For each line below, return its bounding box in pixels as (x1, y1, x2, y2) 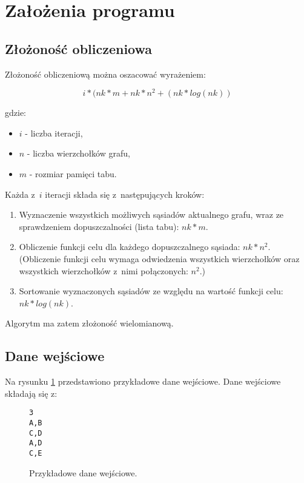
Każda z (5, 187, 35, 200)
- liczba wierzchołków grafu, (27, 147, 130, 160)
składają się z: (5, 387, 58, 399)
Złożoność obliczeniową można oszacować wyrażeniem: (5, 67, 206, 80)
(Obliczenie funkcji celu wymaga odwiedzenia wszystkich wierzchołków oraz (19, 252, 300, 265)
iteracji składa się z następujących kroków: (45, 187, 205, 200)
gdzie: (5, 106, 26, 119)
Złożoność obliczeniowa (5, 39, 153, 58)
